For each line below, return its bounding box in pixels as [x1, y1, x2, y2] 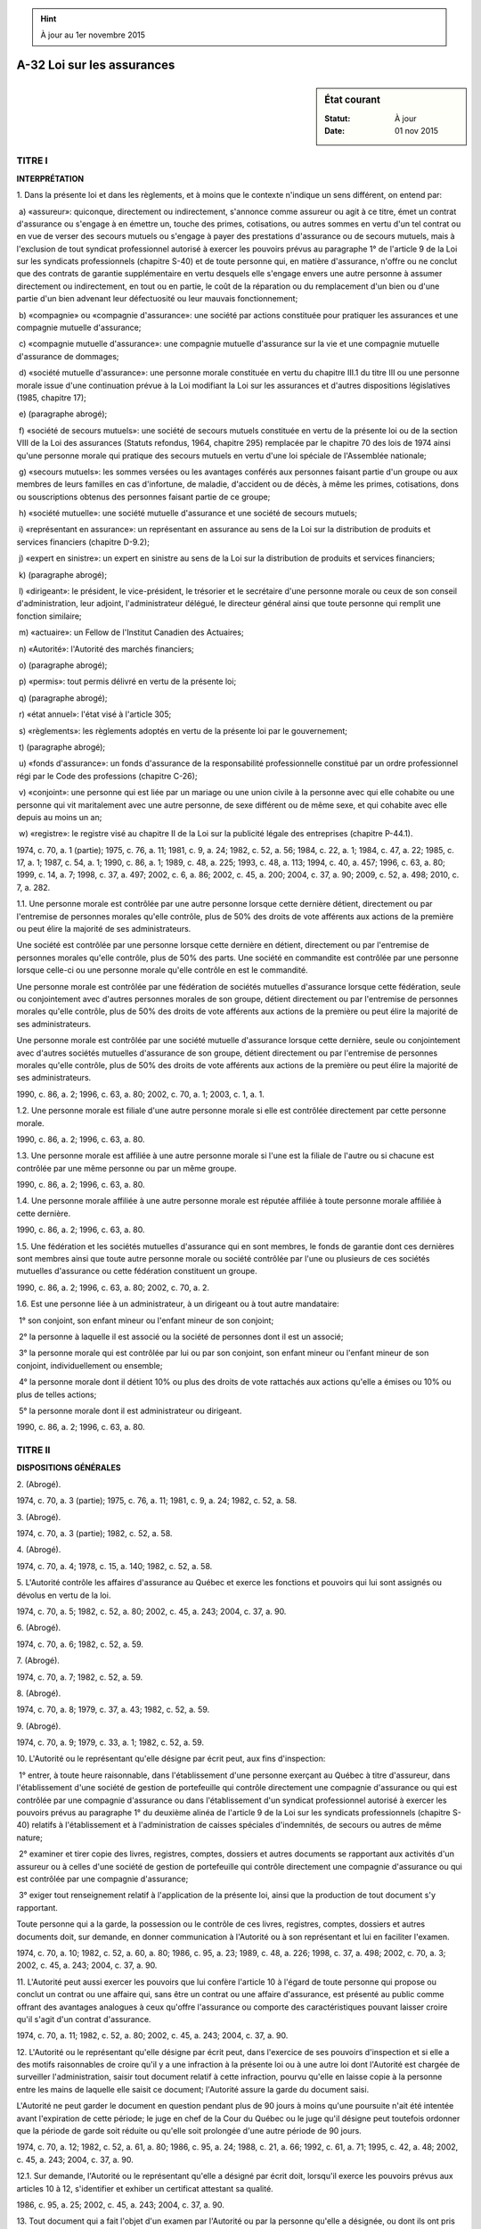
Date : [324, 125, 346, 136]
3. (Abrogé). [16, 1511, 61, 1522]
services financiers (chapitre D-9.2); [16, 536, 151, 547]
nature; [16, 1832, 44, 1843]
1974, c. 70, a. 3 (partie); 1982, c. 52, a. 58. [16, 1528, 173, 1539]
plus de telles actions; [16, 1389, 97, 1400]
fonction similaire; [16, 611, 82, 621]
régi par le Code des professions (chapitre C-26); [16, 770, 198, 781]
